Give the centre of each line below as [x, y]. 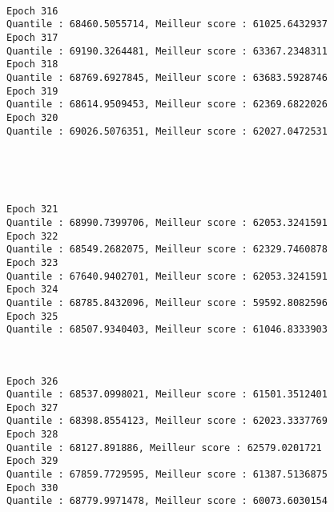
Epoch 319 [32, 91]
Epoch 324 [32, 290]
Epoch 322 [32, 236]
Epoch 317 [32, 37]
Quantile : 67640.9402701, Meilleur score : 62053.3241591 [167, 276]
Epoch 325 [32, 316]
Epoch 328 [32, 435]
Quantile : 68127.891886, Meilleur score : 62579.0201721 [164, 447]
